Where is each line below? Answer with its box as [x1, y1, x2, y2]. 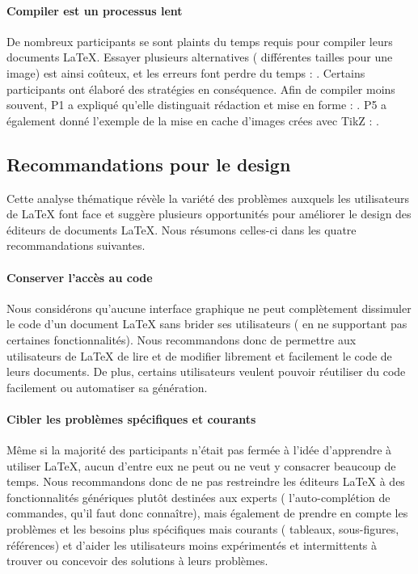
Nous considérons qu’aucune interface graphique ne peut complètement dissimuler [6, 299, 412, 316]
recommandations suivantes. [6, 237, 146, 254]
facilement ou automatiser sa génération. [6, 378, 208, 395]
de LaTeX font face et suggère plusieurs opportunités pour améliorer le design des [6, 205, 412, 222]
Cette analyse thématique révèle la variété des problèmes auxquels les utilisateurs [6, 189, 410, 206]
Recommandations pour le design [6, 151, 291, 176]
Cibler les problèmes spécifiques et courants [6, 410, 256, 427]
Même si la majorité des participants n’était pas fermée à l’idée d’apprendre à [6, 441, 392, 458]
